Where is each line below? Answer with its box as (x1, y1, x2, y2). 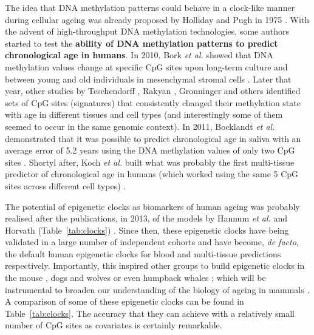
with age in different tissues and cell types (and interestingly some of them (5, 108, 283, 121)
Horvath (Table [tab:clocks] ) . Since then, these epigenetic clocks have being (5, 223, 289, 236)
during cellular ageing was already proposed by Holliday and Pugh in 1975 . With (5, 13, 310, 25)
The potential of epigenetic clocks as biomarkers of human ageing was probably (5, 200, 300, 212)
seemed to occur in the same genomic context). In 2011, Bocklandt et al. (5, 120, 275, 132)
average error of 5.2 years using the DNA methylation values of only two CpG (5, 144, 295, 157)
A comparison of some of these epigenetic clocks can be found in (5, 295, 244, 308)
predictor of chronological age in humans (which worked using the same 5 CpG (5, 167, 299, 180)
